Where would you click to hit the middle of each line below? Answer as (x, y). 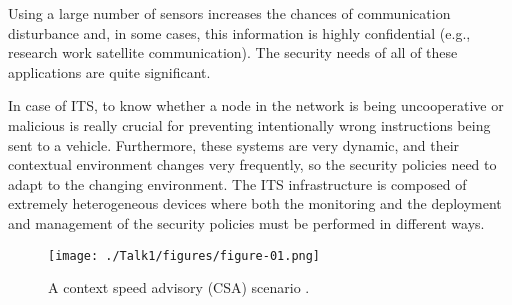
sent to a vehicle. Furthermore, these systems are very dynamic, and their (234, 144)
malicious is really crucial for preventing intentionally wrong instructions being (249, 124)
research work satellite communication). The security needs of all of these (233, 52)
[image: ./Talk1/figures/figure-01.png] (184, 255)
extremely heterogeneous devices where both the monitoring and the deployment (255, 203)
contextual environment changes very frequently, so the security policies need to (252, 164)
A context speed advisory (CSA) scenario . (179, 287)
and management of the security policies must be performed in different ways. (246, 222)
